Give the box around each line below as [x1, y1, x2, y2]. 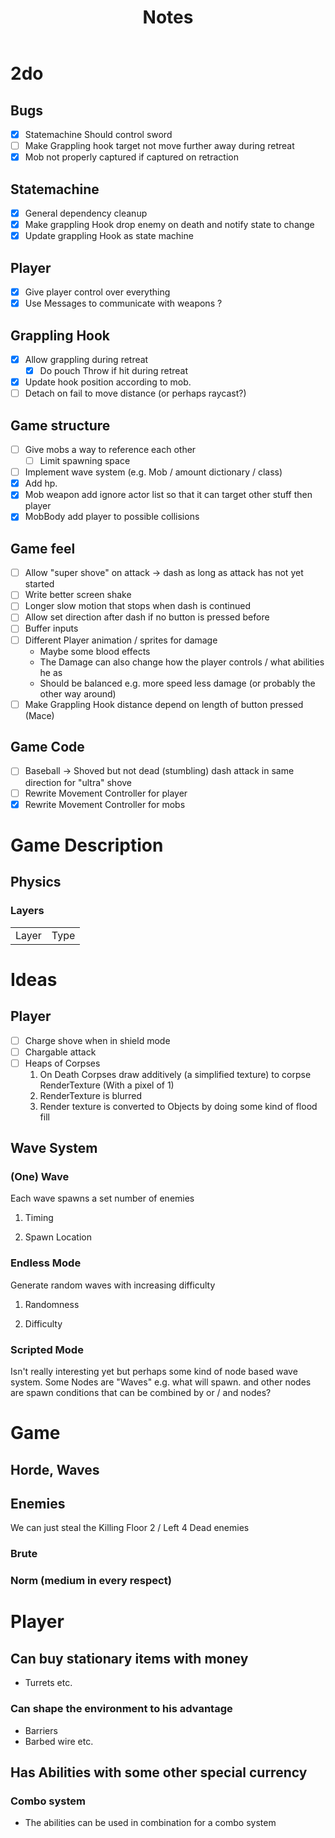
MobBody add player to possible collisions [24, 511, 200, 523]
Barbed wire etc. [24, 1735, 94, 1747]
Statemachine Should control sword [24, 129, 173, 140]
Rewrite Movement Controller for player [24, 787, 188, 799]
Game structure [10, 417, 111, 434]
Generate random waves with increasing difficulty [10, 1279, 216, 1291]
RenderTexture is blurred [39, 1089, 142, 1101]
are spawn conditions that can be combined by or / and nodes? [10, 1386, 272, 1398]
